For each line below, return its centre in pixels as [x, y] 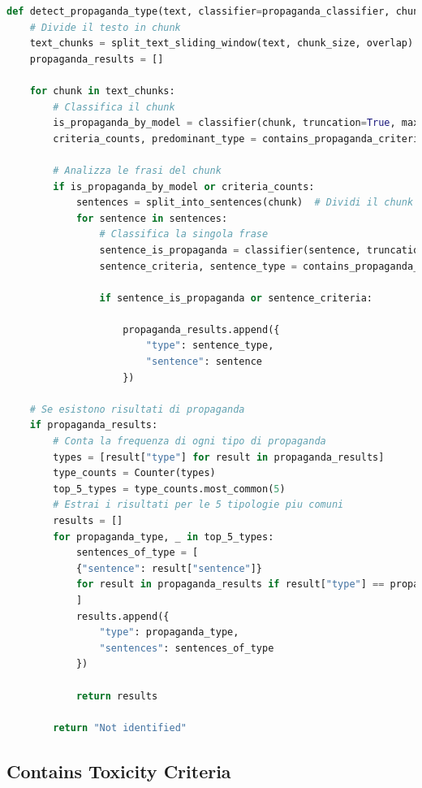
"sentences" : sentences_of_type [187, 648]
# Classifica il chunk [114, 107]
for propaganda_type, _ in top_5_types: [164, 537]
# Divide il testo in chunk [105, 27]
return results [117, 696]
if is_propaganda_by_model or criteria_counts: [184, 186]
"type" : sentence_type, [210, 346]
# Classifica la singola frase [184, 234]
